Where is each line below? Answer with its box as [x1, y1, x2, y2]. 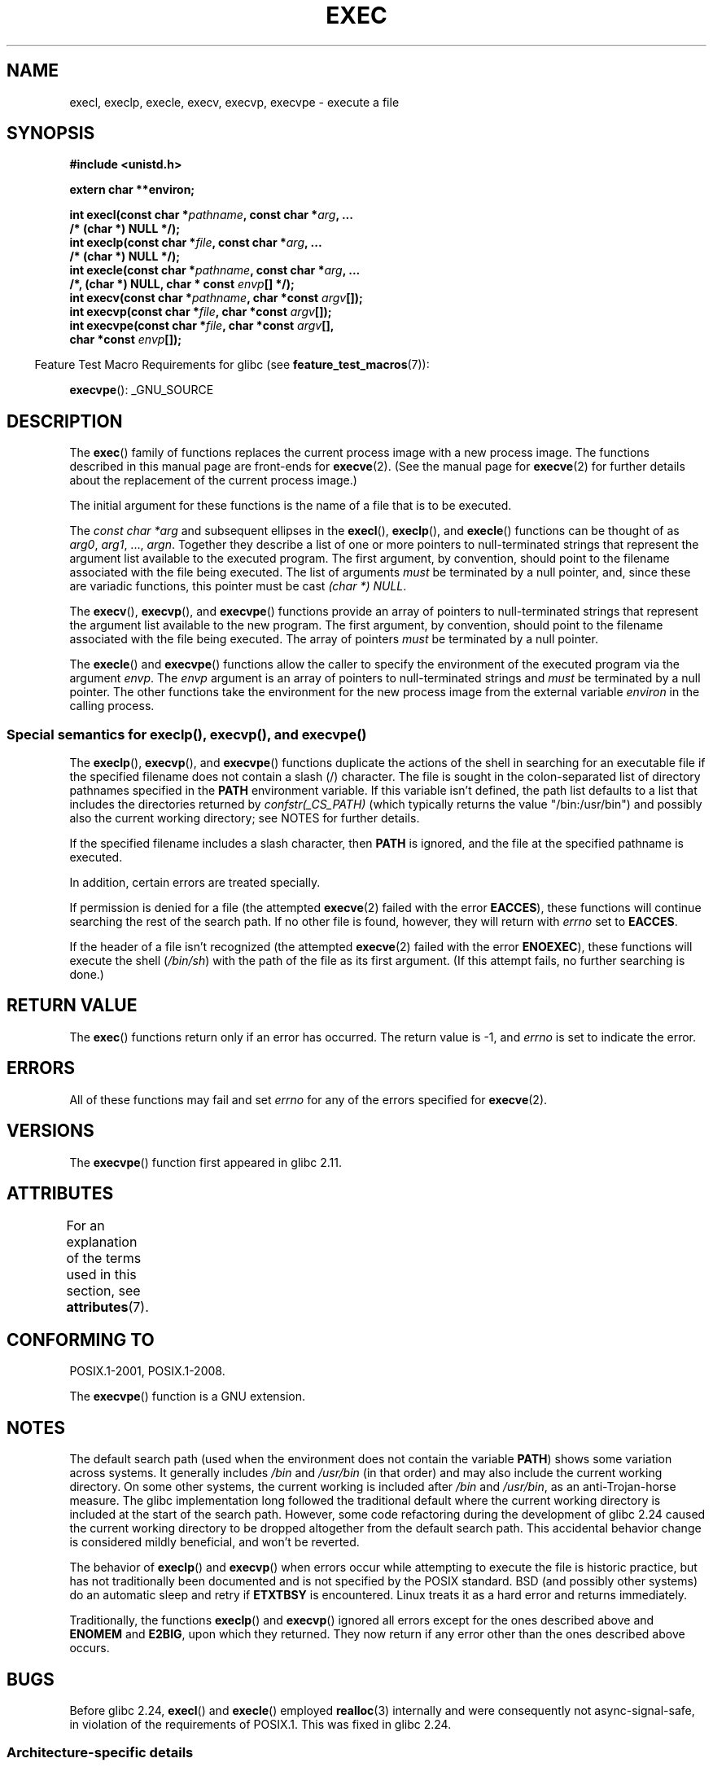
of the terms [66, 1250, 142, 1267]
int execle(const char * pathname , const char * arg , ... [69, 263, 361, 278]
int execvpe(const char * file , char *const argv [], [69, 318, 335, 333]
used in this [66, 1266, 137, 1283]
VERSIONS [7, 1120, 94, 1142]
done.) [69, 967, 104, 982]
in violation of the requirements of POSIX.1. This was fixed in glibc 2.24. [69, 1717, 452, 1731]
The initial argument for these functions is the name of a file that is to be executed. [69, 498, 512, 513]
